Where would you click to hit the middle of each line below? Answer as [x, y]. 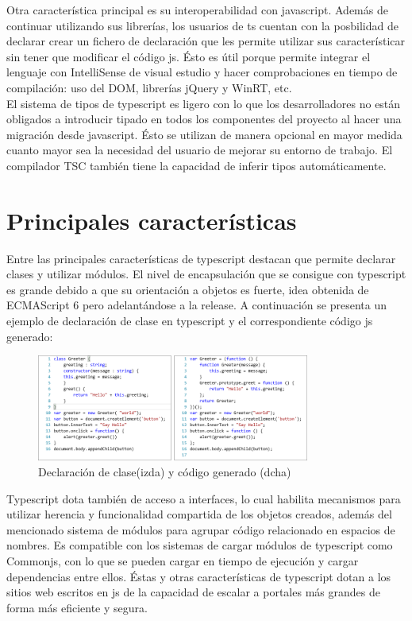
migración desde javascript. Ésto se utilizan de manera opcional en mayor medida [204, 134]
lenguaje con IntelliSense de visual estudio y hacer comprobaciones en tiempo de [202, 72]
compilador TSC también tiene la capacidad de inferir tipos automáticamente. [196, 165]
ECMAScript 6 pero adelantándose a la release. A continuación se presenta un [196, 305]
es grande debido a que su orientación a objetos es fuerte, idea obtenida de [188, 289]
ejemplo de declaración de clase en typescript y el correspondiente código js [190, 321]
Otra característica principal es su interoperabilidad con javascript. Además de [197, 10]
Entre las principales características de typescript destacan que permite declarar [201, 258]
